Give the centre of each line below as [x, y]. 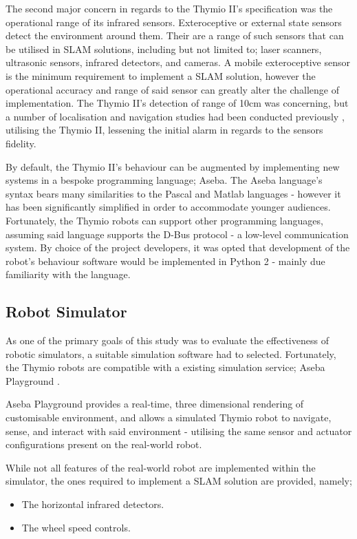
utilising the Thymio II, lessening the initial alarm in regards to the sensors [164, 130]
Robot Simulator [66, 311]
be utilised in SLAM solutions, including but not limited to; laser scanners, [164, 49]
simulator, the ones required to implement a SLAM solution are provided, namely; [179, 481]
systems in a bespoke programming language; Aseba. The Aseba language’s [164, 180]
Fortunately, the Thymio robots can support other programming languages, [164, 220]
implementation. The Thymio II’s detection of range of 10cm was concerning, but [177, 103]
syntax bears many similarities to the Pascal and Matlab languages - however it [173, 193]
